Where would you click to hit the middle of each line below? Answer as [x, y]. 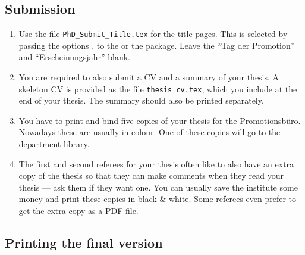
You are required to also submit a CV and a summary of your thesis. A [149, 77]
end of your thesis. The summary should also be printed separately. [141, 100]
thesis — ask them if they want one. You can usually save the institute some [158, 187]
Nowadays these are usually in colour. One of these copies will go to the [150, 132]
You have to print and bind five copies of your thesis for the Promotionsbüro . [160, 120]
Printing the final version [84, 243]
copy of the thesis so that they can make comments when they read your [151, 175]
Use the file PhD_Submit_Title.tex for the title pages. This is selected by [153, 34]
